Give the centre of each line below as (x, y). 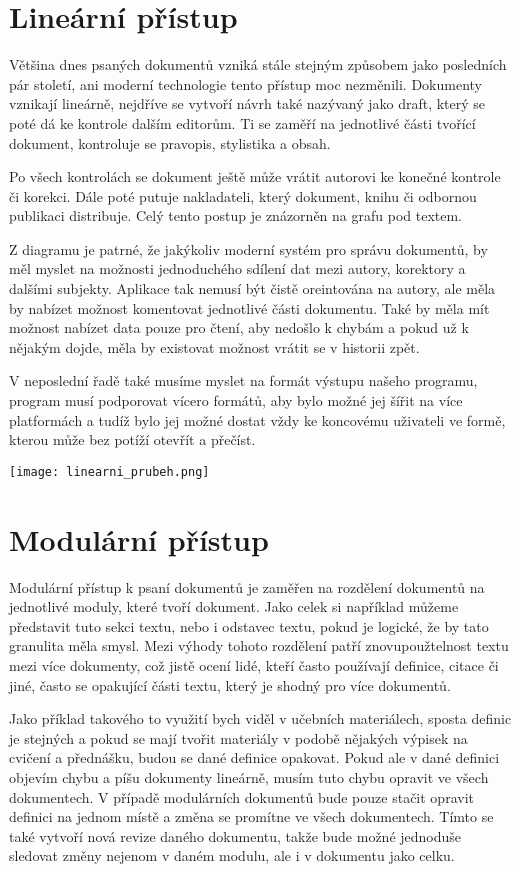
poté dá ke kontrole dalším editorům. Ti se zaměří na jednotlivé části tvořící (242, 122)
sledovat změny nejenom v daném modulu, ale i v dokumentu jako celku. (232, 855)
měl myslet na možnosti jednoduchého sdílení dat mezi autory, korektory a (237, 268)
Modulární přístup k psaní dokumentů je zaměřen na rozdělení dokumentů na (247, 586)
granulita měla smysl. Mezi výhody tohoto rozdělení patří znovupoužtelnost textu (259, 645)
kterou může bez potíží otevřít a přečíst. (132, 439)
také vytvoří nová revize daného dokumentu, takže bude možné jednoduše (235, 835)
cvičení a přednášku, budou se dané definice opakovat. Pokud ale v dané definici (254, 757)
